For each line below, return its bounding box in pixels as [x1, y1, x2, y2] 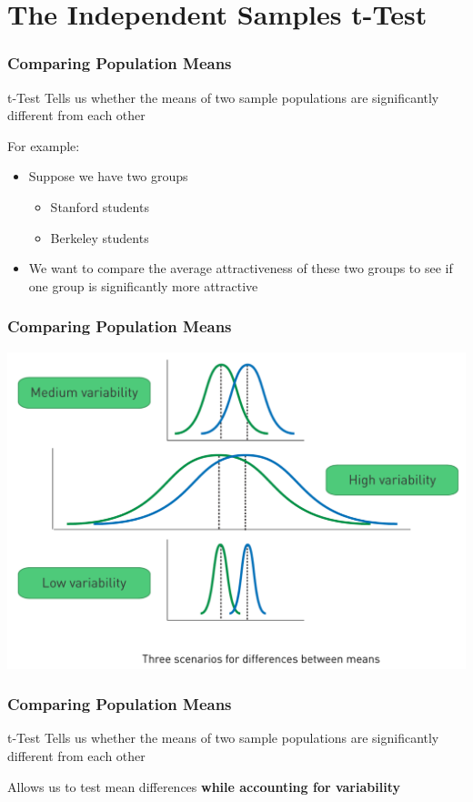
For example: [7, 136, 80, 155]
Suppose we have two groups [28, 167, 188, 186]
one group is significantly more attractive [28, 276, 258, 295]
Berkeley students [50, 228, 149, 247]
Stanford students [50, 197, 149, 216]
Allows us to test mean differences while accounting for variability [7, 777, 400, 796]
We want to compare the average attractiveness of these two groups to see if [28, 259, 453, 278]
